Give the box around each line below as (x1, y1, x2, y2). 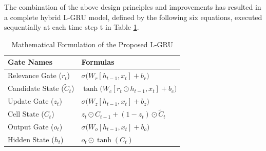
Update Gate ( (8, 96, 54, 106)
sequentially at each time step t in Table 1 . (4, 22, 139, 32)
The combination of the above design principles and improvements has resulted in (4, 2, 261, 12)
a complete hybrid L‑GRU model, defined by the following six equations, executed (4, 11, 262, 22)
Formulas (81, 56, 115, 67)
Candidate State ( (8, 83, 64, 93)
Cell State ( (8, 108, 44, 119)
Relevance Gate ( (8, 70, 62, 81)
